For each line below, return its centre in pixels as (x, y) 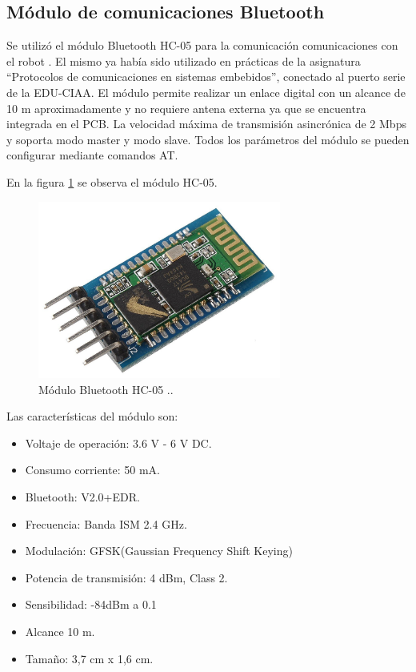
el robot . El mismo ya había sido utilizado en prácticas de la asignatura (184, 60)
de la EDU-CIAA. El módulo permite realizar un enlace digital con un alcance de (206, 92)
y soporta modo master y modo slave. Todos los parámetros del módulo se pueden (208, 139)
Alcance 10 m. (60, 632)
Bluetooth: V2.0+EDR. (82, 497)
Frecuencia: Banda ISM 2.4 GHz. (106, 523)
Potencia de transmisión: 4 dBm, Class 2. (126, 577)
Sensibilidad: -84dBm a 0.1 (91, 604)
